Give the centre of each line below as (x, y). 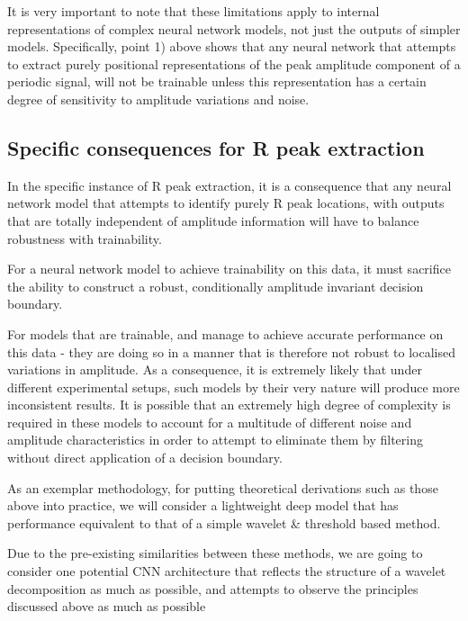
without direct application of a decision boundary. (145, 458)
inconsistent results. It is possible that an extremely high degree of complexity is (229, 405)
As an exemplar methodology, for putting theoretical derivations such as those (223, 487)
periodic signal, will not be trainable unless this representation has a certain (217, 81)
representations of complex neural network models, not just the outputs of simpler (234, 28)
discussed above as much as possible (107, 606)
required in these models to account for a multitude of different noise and (210, 422)
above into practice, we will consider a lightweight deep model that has (203, 505)
